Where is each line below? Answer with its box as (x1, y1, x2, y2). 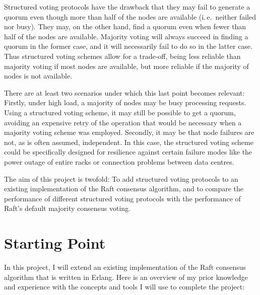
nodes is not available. (4, 70, 73, 81)
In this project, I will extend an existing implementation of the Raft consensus (4, 262, 246, 272)
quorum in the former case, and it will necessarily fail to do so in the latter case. (4, 41, 252, 51)
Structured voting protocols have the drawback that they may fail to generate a (4, 2, 250, 12)
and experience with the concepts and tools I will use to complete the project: (4, 281, 245, 292)
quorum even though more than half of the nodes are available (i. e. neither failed (4, 11, 256, 22)
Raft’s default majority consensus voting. (4, 203, 131, 213)
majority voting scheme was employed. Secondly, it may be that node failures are (4, 127, 254, 137)
